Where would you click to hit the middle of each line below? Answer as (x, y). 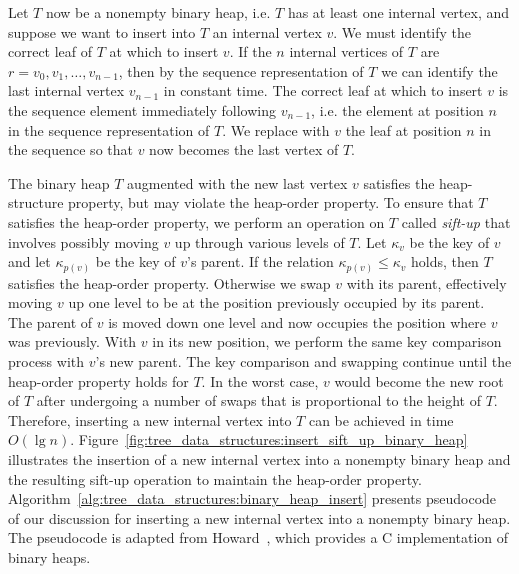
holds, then (445, 261)
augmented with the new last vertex (237, 182)
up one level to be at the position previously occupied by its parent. (276, 302)
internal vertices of (346, 51)
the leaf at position (403, 129)
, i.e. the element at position (397, 109)
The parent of (50, 321)
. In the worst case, (260, 380)
